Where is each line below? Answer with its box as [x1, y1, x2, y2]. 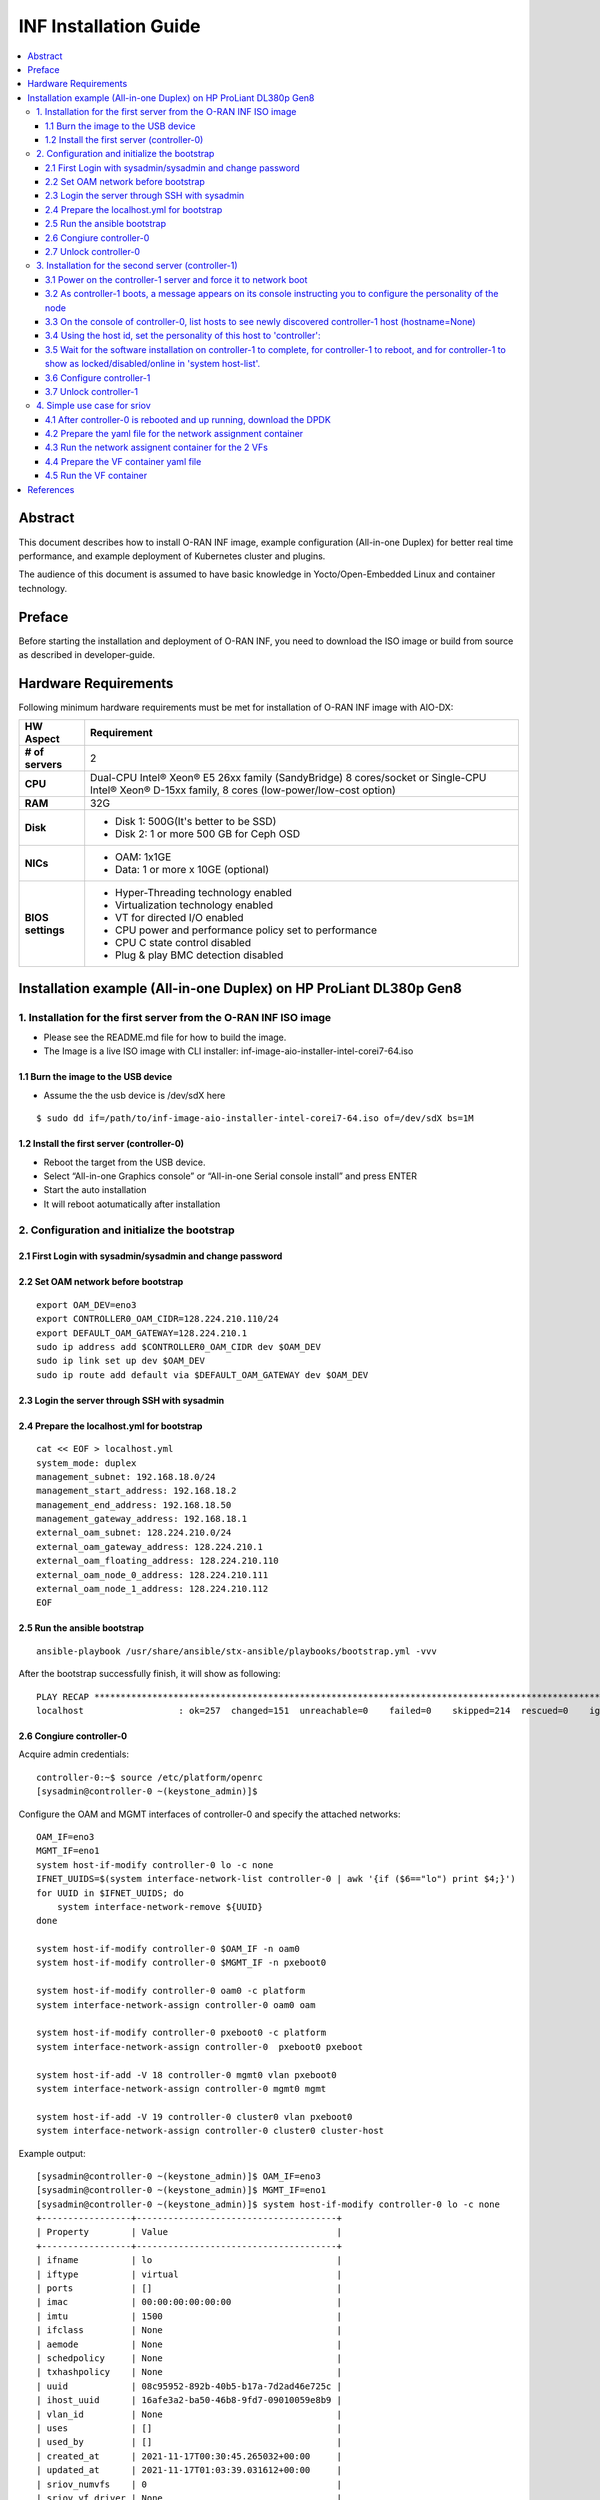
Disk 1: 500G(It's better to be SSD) [115, 815, 277, 829]
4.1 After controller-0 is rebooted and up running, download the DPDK [45, 413, 332, 425]
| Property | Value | [36, 2226, 342, 2238]
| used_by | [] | [36, 2436, 342, 2448]
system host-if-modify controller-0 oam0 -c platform [36, 1985, 305, 1997]
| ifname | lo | [36, 2255, 342, 2266]
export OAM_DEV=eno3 [36, 1299, 137, 1310]
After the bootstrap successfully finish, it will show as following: [18, 1668, 281, 1680]
